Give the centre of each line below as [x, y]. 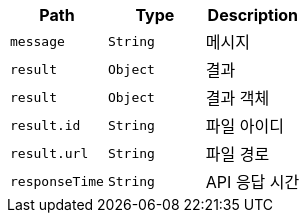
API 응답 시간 [252, 182]
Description [253, 15]
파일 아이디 [244, 126]
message [37, 41]
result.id [45, 125]
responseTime [57, 181]
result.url [49, 153]
